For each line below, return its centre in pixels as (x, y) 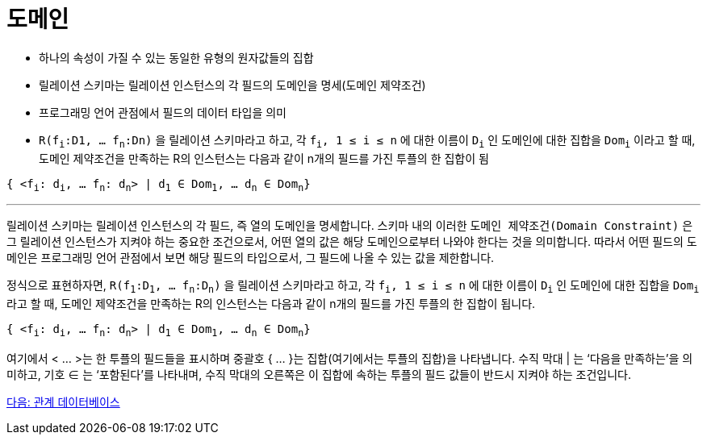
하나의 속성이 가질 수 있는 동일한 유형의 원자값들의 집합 (176, 57)
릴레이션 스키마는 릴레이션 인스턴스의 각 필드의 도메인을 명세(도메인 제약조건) (232, 85)
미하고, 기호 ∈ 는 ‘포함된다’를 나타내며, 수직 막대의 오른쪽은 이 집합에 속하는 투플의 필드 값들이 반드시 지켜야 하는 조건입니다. (319, 374)
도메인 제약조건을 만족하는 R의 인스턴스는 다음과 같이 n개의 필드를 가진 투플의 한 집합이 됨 (264, 158)
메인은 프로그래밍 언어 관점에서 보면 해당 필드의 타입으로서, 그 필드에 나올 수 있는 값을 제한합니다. (251, 258)
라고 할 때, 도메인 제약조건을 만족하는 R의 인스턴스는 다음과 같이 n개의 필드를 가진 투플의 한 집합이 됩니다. (271, 304)
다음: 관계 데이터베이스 (63, 401)
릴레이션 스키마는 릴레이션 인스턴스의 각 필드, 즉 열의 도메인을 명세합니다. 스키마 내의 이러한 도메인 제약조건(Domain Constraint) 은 (350, 226)
